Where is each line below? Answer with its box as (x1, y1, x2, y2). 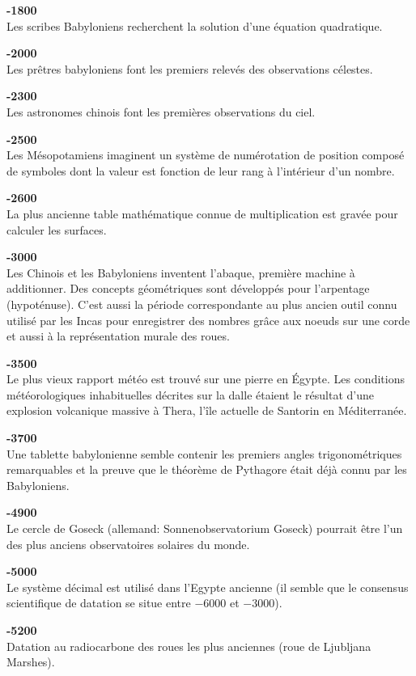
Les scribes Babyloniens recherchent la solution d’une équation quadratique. (6, 17, 383, 34)
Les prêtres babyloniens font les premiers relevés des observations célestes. (6, 60, 373, 77)
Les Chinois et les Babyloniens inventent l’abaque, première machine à (6, 264, 355, 281)
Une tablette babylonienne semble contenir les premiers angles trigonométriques (6, 445, 402, 462)
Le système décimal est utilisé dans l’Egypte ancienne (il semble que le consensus (6, 578, 409, 595)
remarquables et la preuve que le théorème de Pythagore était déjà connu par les (6, 461, 407, 478)
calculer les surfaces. (6, 221, 107, 238)
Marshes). (6, 653, 55, 670)
